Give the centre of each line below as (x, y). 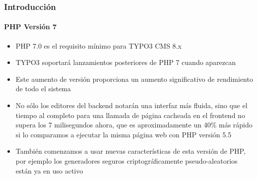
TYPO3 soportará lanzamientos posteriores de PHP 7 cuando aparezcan (126, 62)
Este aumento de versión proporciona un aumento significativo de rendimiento (134, 79)
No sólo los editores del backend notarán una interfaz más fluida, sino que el (131, 105)
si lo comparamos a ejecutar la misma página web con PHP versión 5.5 (124, 134)
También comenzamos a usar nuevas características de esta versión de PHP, (130, 151)
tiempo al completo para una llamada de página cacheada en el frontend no (130, 115)
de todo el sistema (43, 89)
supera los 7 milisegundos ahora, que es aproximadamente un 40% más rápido (134, 125)
